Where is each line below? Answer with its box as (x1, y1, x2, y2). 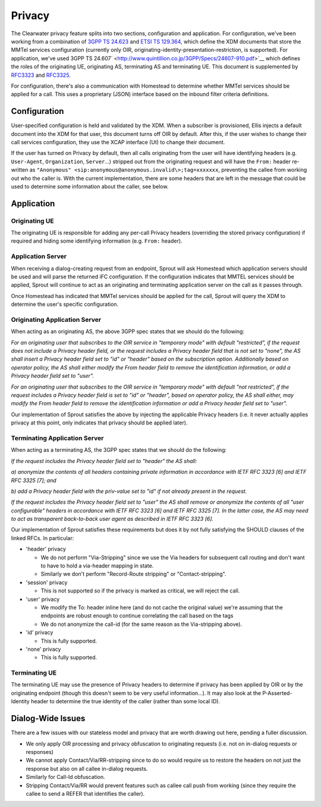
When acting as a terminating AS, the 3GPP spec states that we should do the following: (11, 446, 227, 454)
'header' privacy (26, 545, 67, 553)
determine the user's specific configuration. (11, 301, 119, 308)
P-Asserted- (262, 689, 292, 697)
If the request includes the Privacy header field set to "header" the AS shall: (11, 457, 197, 464)
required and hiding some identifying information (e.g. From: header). (11, 237, 182, 244)
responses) (26, 748, 53, 755)
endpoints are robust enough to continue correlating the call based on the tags (40, 612, 234, 619)
